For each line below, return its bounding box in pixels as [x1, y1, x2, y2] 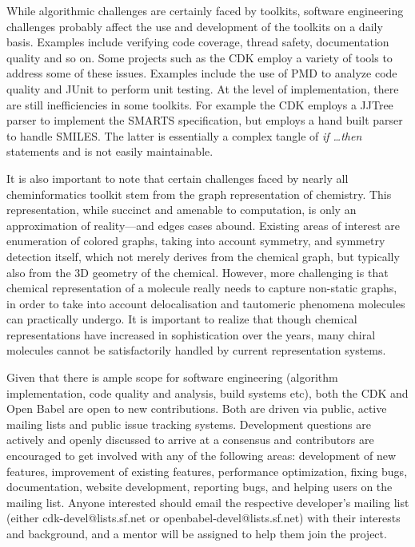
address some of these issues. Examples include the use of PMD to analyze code [6, 65, 397, 81]
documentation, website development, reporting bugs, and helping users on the [6, 478, 393, 495]
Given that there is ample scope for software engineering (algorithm [6, 369, 338, 386]
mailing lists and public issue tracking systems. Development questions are [6, 415, 371, 432]
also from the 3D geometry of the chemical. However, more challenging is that [6, 264, 389, 280]
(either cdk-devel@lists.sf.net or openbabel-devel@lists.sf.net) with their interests [6, 509, 401, 526]
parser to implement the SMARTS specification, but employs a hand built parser [6, 112, 403, 129]
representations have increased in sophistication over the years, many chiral [6, 326, 376, 343]
